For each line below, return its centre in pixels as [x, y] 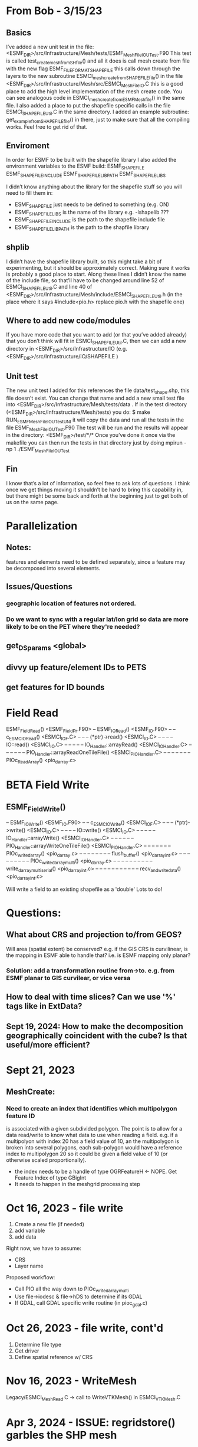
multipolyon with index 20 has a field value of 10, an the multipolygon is [93, 1141]
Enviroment [28, 146]
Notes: [19, 548]
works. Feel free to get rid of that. [47, 127]
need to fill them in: [29, 192]
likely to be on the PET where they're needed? [73, 627]
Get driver [27, 1351]
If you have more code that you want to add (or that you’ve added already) [97, 335]
